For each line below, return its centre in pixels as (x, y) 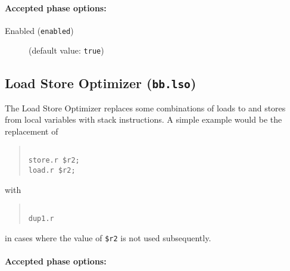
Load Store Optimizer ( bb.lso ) (101, 82)
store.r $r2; (54, 161)
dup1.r (41, 218)
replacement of (32, 131)
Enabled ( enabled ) (39, 30)
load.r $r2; (52, 170)
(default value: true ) (66, 50)
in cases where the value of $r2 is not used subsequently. (108, 237)
